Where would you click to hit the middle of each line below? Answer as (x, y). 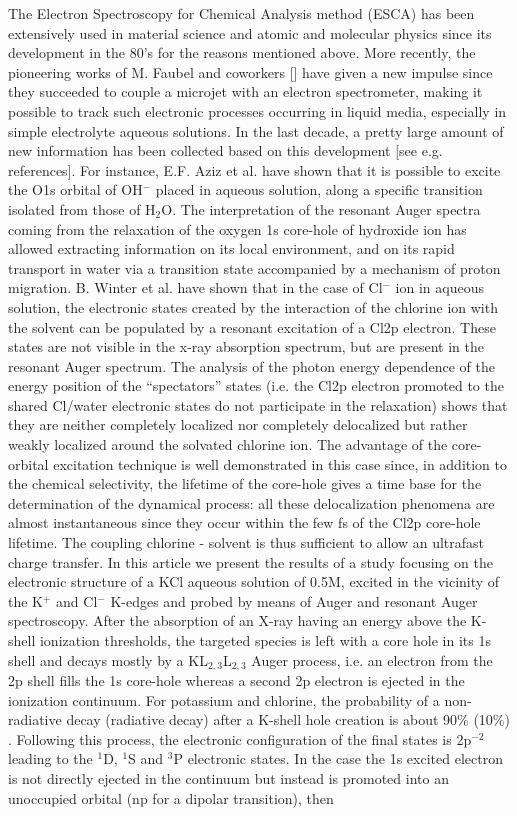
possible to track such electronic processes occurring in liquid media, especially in (257, 110)
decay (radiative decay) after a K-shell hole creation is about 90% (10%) (288, 719)
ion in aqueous (439, 287)
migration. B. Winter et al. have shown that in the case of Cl (195, 287)
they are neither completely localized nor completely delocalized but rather (238, 424)
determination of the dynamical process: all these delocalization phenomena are (251, 502)
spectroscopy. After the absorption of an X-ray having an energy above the (237, 620)
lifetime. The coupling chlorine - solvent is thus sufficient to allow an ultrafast (246, 542)
